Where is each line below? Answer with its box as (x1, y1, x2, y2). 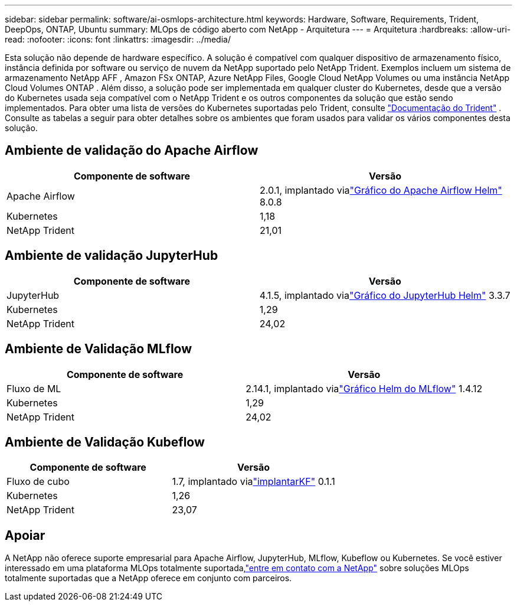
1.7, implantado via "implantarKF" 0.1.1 (172, 475, 335, 488)
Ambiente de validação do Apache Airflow (5, 143, 258, 158)
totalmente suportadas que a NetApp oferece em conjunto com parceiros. (5, 573, 292, 584)
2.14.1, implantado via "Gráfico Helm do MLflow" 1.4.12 (246, 382, 483, 395)
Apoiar (5, 527, 45, 543)
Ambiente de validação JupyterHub (5, 248, 218, 263)
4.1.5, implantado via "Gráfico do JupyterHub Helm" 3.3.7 (259, 289, 511, 301)
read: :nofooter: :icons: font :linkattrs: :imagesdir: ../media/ (5, 34, 231, 44)
